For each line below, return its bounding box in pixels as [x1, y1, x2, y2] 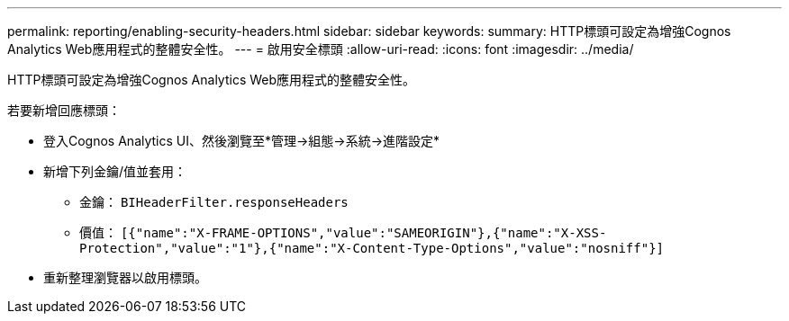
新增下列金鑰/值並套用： [43, 164, 187, 179]
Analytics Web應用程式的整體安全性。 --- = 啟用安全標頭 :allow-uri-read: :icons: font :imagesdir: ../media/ [7, 41, 634, 57]
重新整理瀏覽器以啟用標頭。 [43, 270, 207, 285]
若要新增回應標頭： [7, 103, 121, 118]
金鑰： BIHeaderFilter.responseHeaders [79, 194, 349, 210]
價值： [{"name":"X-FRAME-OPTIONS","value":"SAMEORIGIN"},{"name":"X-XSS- [79, 225, 607, 240]
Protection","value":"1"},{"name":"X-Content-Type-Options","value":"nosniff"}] [79, 241, 665, 255]
